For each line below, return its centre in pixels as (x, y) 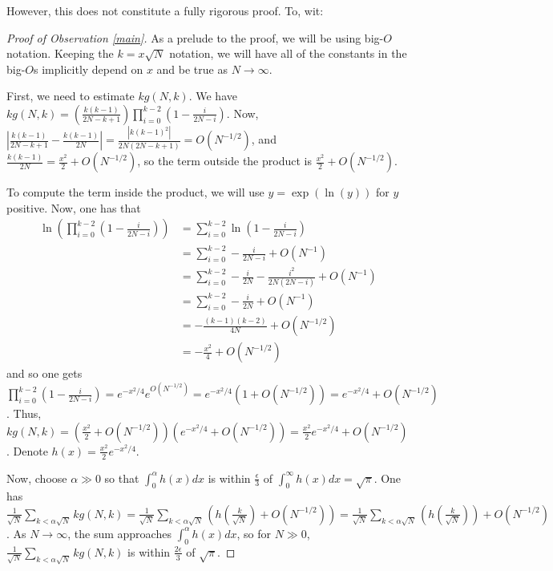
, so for (254, 533)
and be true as (192, 69)
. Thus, (24, 413)
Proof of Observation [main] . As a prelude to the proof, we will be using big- (195, 37)
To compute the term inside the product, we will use (135, 192)
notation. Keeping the (60, 53)
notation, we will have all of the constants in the (288, 53)
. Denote (27, 450)
